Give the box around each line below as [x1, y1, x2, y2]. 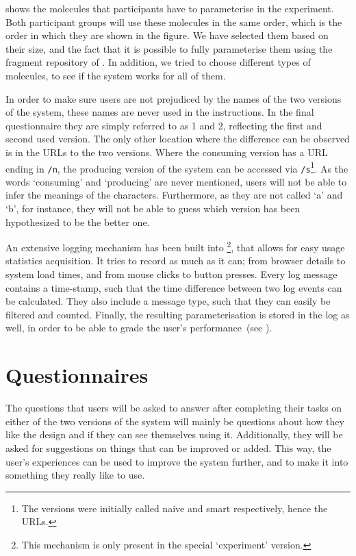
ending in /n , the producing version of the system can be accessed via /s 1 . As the [5, 159, 348, 175]
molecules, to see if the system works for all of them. [5, 68, 226, 82]
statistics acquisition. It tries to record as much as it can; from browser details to [5, 253, 346, 268]
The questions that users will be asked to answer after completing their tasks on [5, 401, 342, 415]
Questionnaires [5, 361, 149, 389]
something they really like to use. [5, 468, 145, 482]
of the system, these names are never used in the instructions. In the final [5, 105, 314, 119]
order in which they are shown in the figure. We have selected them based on [5, 28, 329, 42]
